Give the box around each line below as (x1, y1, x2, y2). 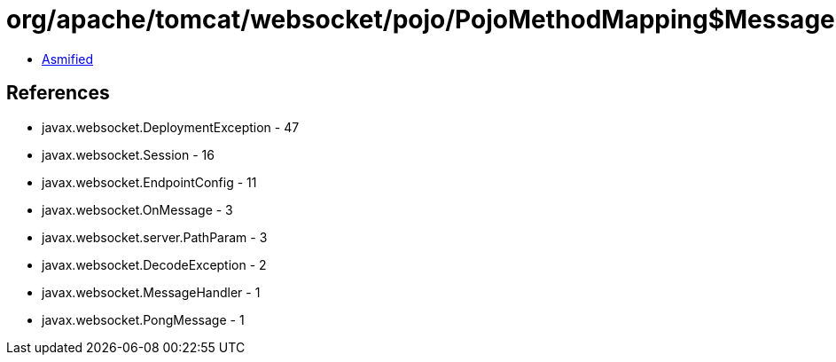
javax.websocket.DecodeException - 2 (42, 256, 267, 272)
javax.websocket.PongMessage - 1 (42, 311, 245, 327)
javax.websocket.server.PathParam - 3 (42, 229, 268, 245)
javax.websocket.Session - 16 (42, 146, 215, 162)
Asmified (42, 51, 94, 67)
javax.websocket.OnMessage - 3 (42, 201, 233, 217)
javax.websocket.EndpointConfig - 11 (42, 174, 257, 190)
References (6, 82, 110, 105)
